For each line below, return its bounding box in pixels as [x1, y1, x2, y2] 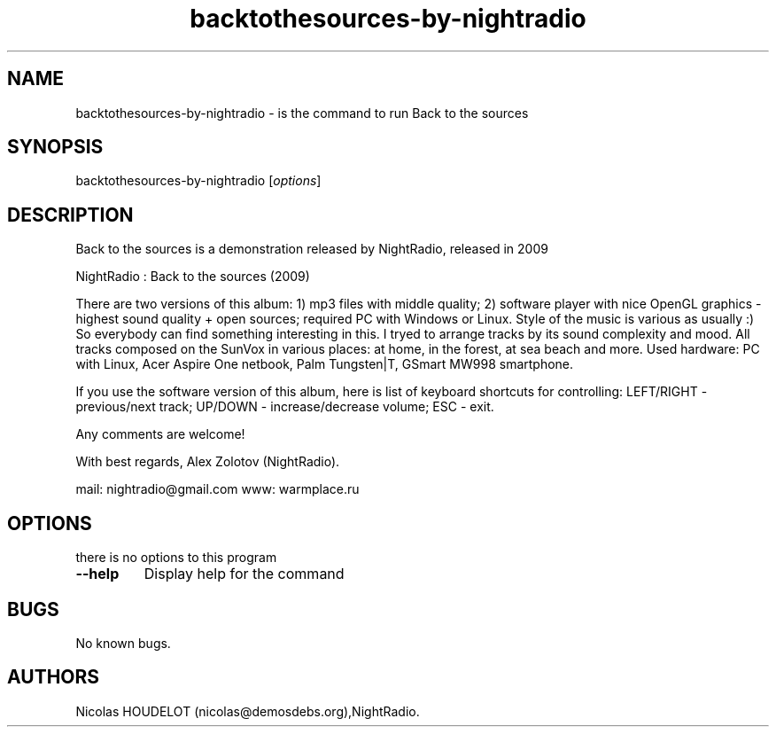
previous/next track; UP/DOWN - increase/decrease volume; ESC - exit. [75, 399, 494, 415]
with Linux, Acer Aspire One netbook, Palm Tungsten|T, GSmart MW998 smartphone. [75, 356, 574, 372]
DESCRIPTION [7, 203, 134, 226]
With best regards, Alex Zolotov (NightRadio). [75, 454, 340, 470]
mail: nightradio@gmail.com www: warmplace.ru [75, 481, 360, 497]
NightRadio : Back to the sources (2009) [75, 269, 310, 285]
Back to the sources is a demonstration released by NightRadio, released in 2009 [75, 241, 548, 257]
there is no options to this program [75, 550, 277, 566]
